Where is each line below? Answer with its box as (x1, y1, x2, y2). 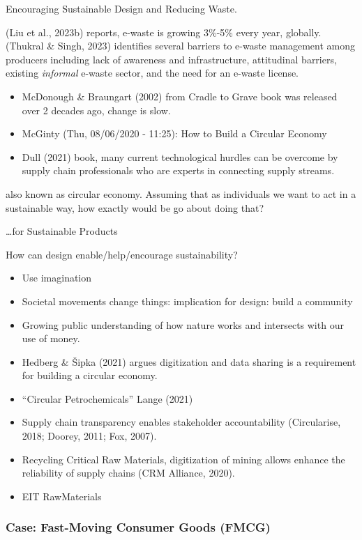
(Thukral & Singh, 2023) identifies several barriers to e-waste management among (6, 38, 355, 53)
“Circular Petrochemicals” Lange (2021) (22, 391, 193, 406)
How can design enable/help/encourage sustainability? (6, 247, 238, 261)
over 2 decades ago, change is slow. (22, 102, 171, 117)
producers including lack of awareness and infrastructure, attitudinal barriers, (6, 52, 337, 66)
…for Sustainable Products (6, 224, 118, 238)
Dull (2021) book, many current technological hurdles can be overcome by (22, 149, 338, 164)
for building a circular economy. (22, 368, 158, 383)
